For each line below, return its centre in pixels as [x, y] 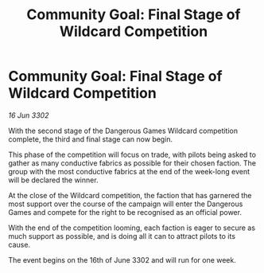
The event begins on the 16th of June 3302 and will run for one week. [122, 259]
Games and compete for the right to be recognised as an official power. [125, 212]
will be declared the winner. [53, 180]
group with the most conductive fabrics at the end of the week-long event [129, 171]
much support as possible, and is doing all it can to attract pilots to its [122, 236]
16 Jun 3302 [29, 115]
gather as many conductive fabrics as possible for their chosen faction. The [132, 163]
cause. [19, 244]
